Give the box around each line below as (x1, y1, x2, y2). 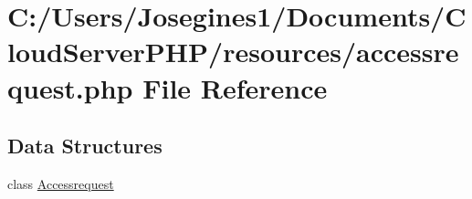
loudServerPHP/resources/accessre (7, 33, 459, 70)
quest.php (7, 68, 133, 106)
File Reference (142, 68, 328, 106)
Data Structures (7, 131, 163, 160)
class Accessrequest (7, 173, 114, 193)
